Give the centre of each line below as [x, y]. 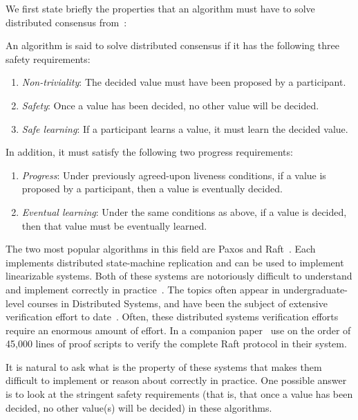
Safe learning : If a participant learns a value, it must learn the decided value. [185, 128]
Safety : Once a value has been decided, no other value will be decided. [170, 105]
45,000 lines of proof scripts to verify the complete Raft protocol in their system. [176, 344]
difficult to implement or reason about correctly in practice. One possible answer [176, 380]
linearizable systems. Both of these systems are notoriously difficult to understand [179, 276]
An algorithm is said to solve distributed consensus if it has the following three [172, 45]
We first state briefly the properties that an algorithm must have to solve [160, 8]
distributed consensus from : [66, 22]
